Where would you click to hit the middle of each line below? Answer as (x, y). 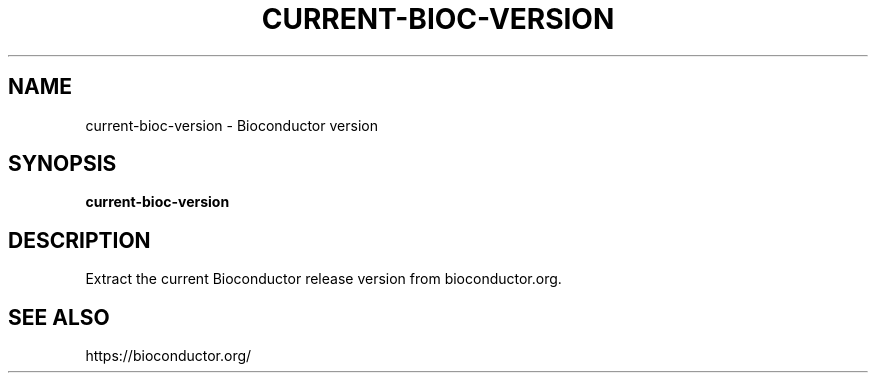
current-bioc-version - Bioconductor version (231, 125)
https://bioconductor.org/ (168, 356)
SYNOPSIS (62, 164)
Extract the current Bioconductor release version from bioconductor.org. (323, 279)
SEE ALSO (59, 317)
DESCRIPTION (79, 240)
